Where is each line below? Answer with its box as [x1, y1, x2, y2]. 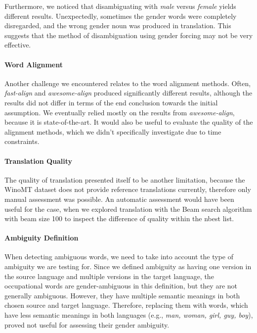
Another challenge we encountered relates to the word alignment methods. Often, [4, 78, 251, 88]
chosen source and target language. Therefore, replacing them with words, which [4, 300, 248, 310]
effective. [4, 40, 31, 50]
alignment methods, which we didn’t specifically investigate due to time [4, 126, 221, 137]
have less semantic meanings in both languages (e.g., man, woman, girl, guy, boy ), [4, 310, 253, 320]
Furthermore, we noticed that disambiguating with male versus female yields [4, 1, 236, 11]
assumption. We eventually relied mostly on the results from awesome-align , [4, 107, 235, 117]
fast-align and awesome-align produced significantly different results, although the [4, 88, 253, 98]
